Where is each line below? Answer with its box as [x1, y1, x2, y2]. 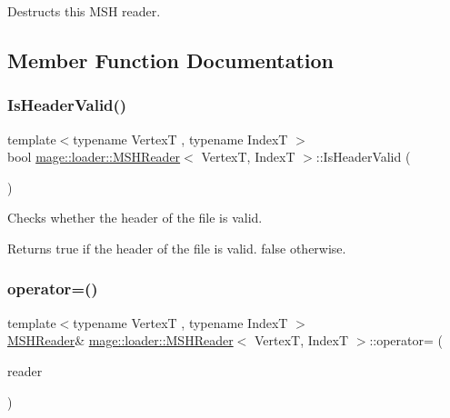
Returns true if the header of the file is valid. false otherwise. [7, 238, 346, 257]
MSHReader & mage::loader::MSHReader [7, 331, 234, 350]
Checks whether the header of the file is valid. [7, 208, 263, 227]
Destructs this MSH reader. [7, 2, 161, 20]
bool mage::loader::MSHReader [7, 147, 181, 166]
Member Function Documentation [7, 45, 335, 74]
